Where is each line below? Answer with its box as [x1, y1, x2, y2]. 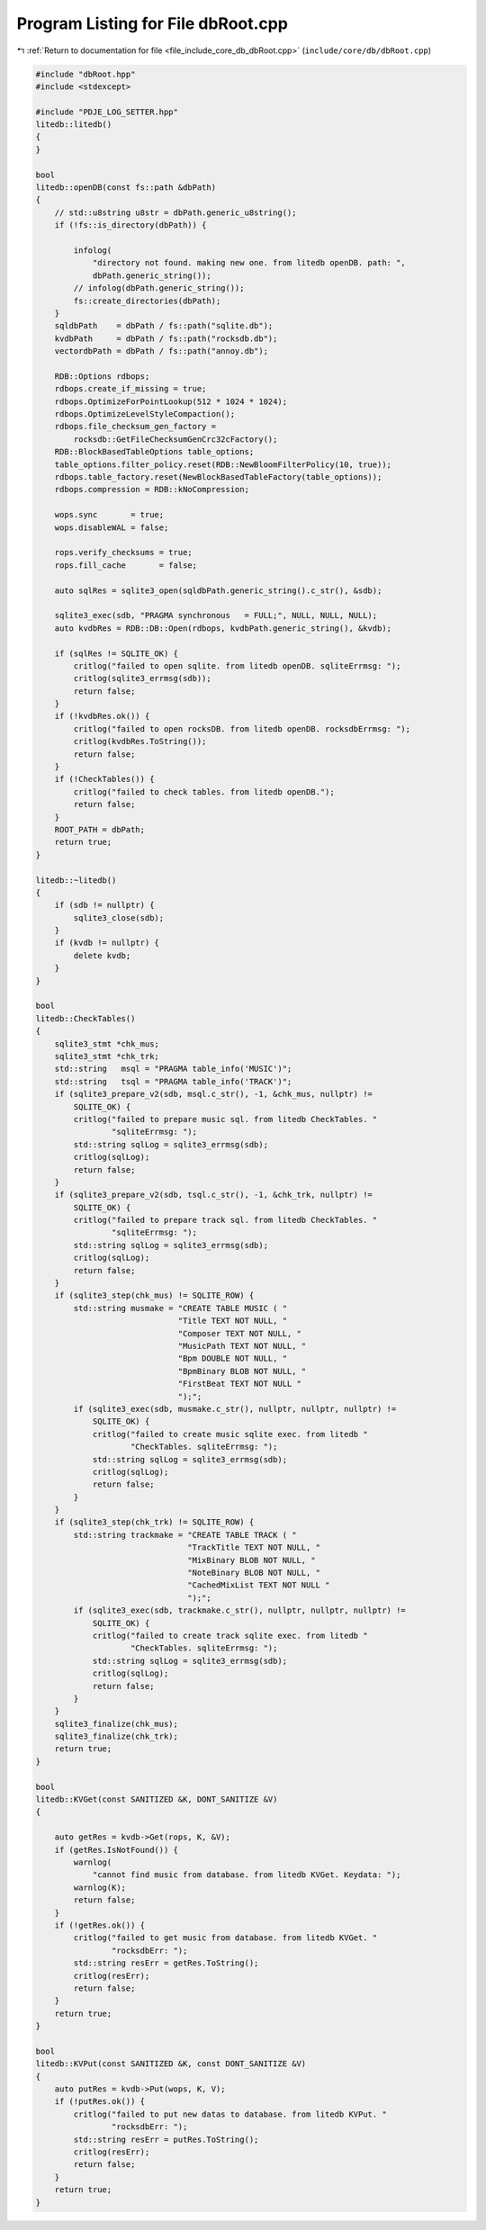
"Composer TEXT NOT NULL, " [177, 1328, 301, 1338]
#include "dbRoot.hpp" [35, 68, 136, 79]
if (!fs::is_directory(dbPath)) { [54, 220, 207, 230]
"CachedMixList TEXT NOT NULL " [187, 1580, 330, 1590]
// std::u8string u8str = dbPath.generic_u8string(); [54, 207, 297, 218]
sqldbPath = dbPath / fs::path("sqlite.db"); [54, 320, 274, 331]
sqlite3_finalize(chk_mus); [54, 1719, 179, 1729]
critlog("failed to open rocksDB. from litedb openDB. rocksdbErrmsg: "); [73, 724, 411, 733]
